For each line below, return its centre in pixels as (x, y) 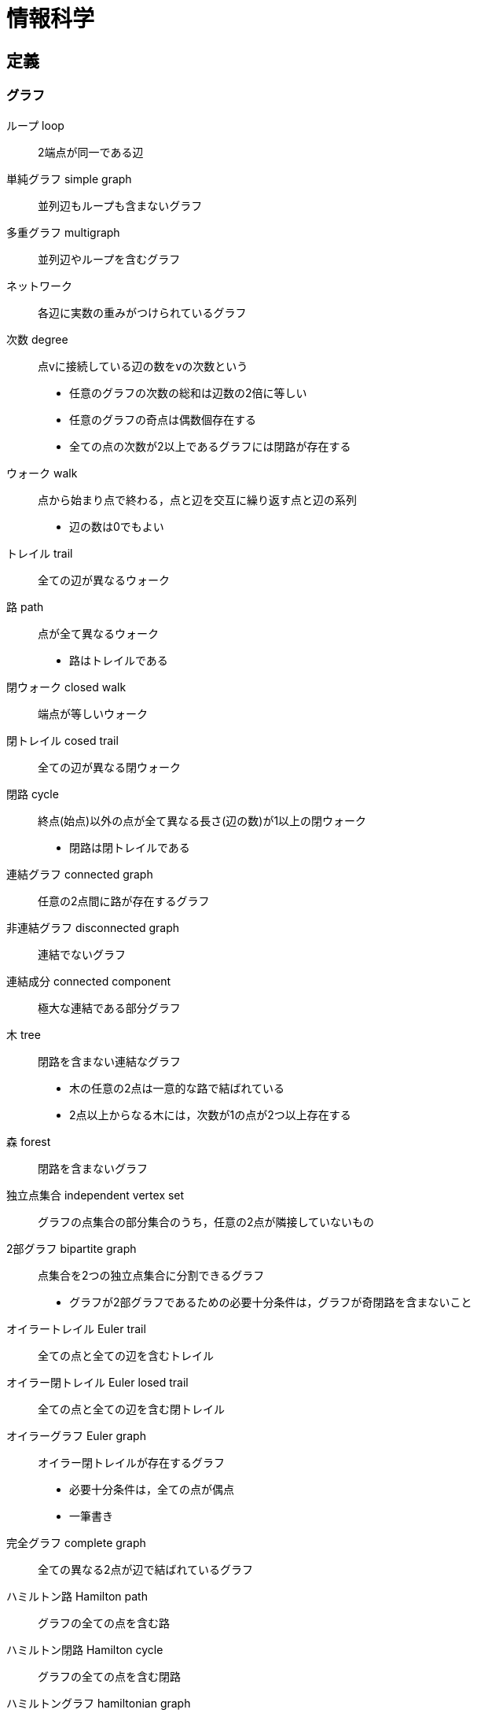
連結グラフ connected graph (80, 874)
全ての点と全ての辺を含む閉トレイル (131, 1409)
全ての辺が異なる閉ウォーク (109, 767)
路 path (25, 606)
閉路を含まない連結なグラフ (109, 1061)
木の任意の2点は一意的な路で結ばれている (177, 1088)
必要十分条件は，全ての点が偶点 (152, 1489)
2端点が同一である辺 (91, 152)
